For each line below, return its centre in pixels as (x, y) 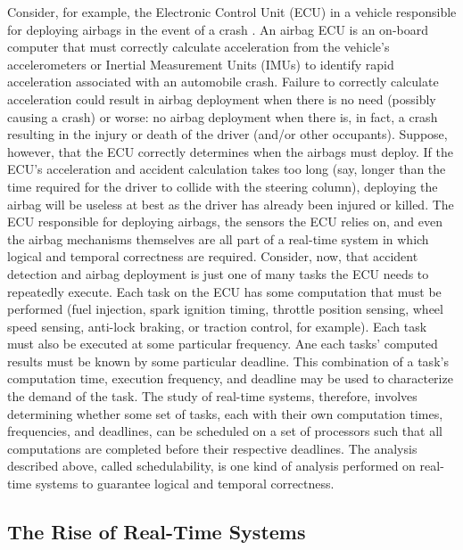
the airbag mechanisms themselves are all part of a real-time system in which (218, 238)
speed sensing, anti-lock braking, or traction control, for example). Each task (217, 326)
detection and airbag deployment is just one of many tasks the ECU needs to (218, 273)
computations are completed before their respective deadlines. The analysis (212, 448)
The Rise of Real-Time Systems (157, 532)
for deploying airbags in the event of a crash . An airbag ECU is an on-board (218, 29)
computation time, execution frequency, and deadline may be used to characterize (230, 378)
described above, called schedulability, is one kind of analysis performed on (211, 466)
